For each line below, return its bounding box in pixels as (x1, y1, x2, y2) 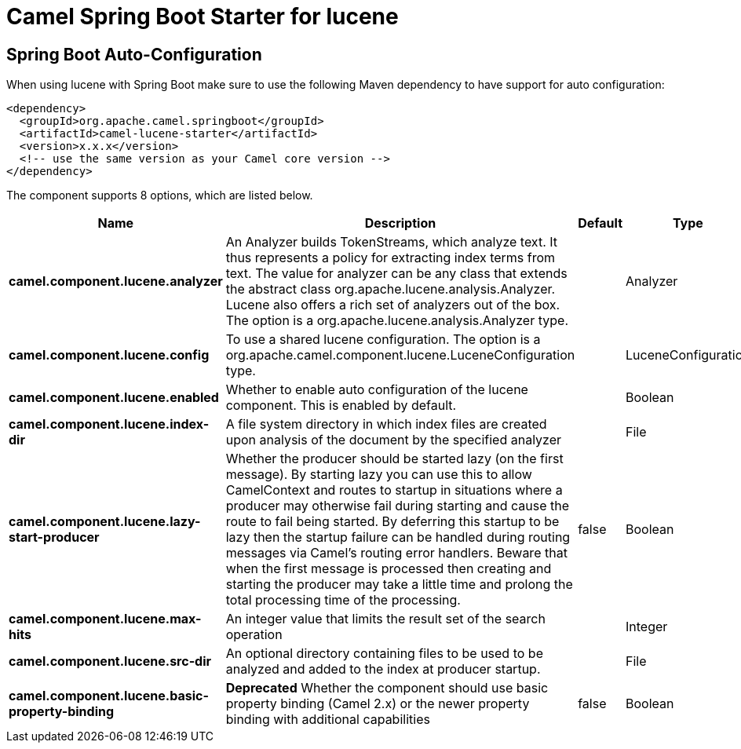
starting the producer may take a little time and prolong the (225, 576, 573, 593)
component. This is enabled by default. (225, 397, 457, 414)
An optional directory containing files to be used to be (225, 645, 543, 662)
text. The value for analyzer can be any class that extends (225, 265, 568, 282)
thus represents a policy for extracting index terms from (225, 250, 556, 266)
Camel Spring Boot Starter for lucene (6, 3, 399, 30)
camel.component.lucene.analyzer (9, 273, 223, 290)
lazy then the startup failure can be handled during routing (225, 529, 571, 546)
